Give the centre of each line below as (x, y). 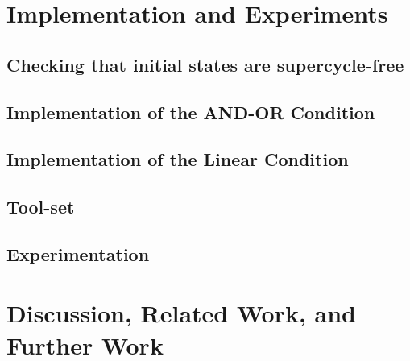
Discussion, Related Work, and (182, 313)
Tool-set (41, 207)
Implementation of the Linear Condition (178, 159)
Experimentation (78, 253)
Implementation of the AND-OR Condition (191, 112)
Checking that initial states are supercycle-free (205, 64)
